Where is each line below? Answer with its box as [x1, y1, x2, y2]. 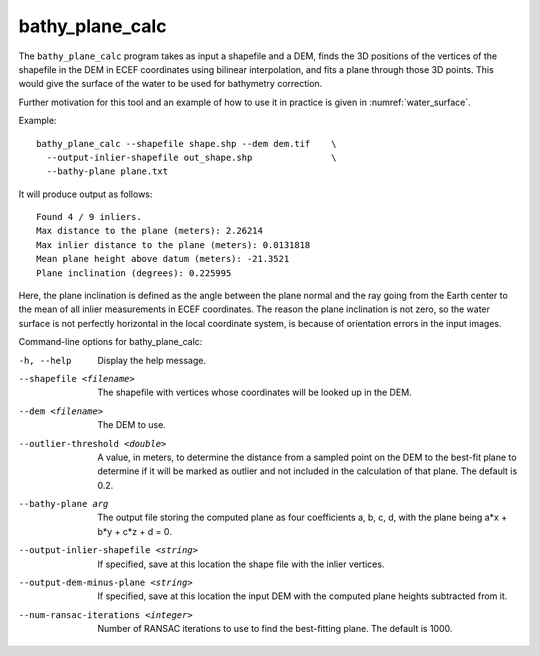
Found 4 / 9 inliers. [36, 211, 142, 223]
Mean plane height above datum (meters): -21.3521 [36, 253, 290, 265]
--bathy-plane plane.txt [46, 166, 169, 177]
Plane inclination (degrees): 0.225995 [36, 267, 232, 279]
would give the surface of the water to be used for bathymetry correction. [18, 78, 323, 90]
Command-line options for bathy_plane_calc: [18, 336, 203, 348]
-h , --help [18, 355, 72, 366]
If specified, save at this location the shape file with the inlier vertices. [97, 558, 385, 570]
